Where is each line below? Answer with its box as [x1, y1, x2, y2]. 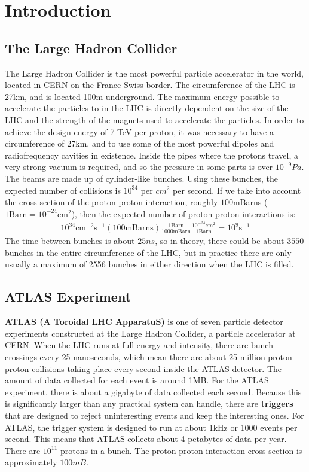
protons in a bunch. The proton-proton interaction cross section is [60, 444, 302, 456]
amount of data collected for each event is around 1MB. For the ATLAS [5, 374, 269, 386]
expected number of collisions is [5, 184, 121, 196]
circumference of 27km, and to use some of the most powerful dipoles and [5, 137, 274, 150]
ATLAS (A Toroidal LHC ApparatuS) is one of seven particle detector [5, 315, 283, 328]
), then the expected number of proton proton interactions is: [71, 207, 296, 220]
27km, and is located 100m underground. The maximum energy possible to [5, 90, 280, 102]
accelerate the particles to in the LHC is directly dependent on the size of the [5, 102, 289, 114]
